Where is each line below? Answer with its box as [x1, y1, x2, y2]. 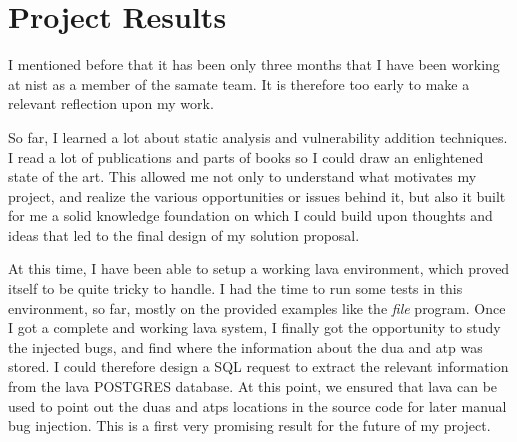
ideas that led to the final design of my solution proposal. [8, 224, 360, 245]
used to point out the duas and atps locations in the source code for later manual [8, 395, 507, 416]
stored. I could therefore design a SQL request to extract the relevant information [8, 356, 509, 377]
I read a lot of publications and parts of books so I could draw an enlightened [8, 146, 484, 167]
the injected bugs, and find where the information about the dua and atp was [8, 336, 483, 357]
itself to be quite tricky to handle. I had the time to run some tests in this [8, 278, 463, 299]
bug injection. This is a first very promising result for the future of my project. [8, 415, 491, 436]
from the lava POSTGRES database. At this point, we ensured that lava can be [8, 376, 498, 397]
